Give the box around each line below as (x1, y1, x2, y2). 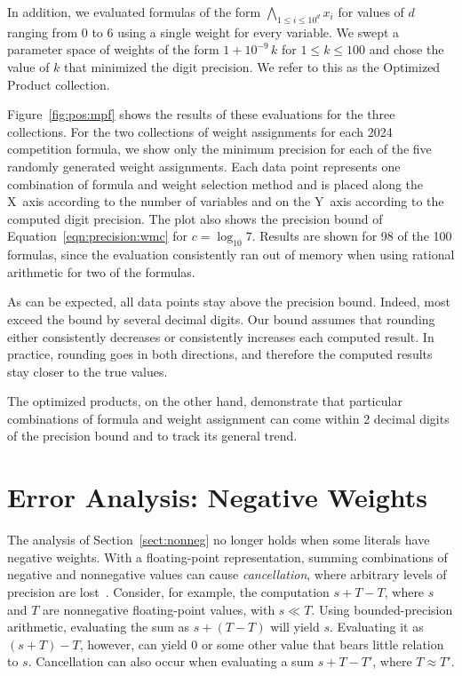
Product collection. (7, 75, 110, 93)
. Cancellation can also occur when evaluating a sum (28, 652, 315, 671)
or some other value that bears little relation (201, 634, 444, 653)
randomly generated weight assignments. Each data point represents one (7, 156, 401, 175)
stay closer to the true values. (7, 362, 168, 380)
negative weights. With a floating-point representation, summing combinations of (7, 547, 448, 566)
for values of (338, 3, 404, 20)
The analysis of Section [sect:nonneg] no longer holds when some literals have (7, 530, 430, 549)
